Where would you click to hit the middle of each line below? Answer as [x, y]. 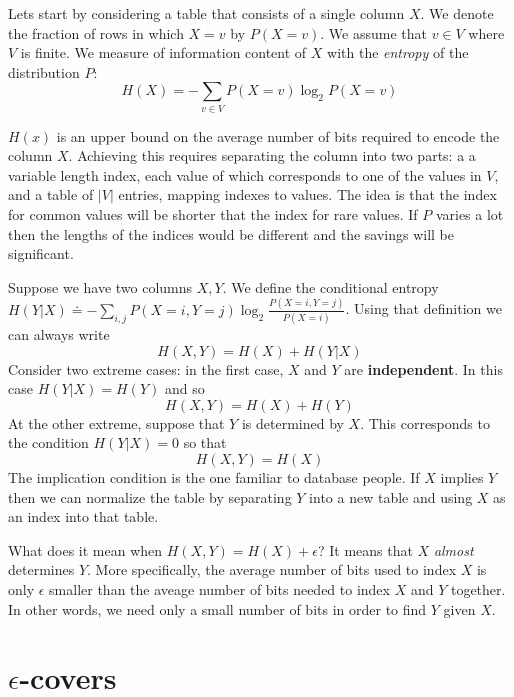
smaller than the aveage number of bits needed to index [219, 589]
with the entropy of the [398, 52]
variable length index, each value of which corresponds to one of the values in [245, 174]
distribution [44, 71]
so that [205, 442]
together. [478, 589]
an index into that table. [83, 516]
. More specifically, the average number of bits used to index [272, 569]
